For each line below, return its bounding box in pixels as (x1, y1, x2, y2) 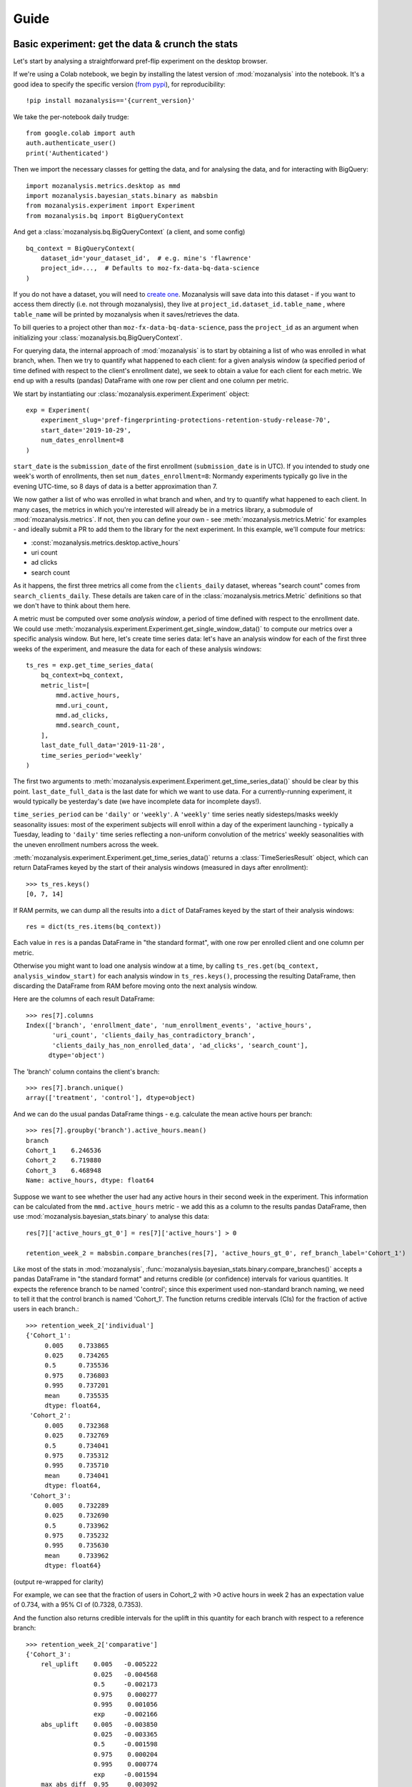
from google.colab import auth (26, 129, 136, 137)
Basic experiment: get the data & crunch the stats (13, 38, 238, 50)
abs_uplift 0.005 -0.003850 (40, 1720, 159, 1728)
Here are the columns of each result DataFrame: (13, 994, 155, 1004)
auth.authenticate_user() (26, 139, 117, 147)
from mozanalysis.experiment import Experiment (26, 202, 196, 210)
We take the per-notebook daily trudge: (13, 112, 129, 121)
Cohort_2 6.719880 (26, 1157, 101, 1164)
